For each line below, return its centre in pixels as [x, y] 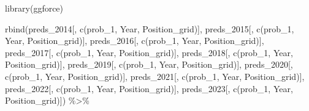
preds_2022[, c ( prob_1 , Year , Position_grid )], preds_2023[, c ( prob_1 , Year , [149, 88]
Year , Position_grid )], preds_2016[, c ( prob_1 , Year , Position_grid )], [135, 41]
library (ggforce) [34, 8]
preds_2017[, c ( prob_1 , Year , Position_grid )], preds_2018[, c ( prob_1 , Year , [149, 52]
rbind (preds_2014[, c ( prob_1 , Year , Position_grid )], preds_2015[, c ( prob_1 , [150, 28]
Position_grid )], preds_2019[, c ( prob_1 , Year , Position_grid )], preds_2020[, [149, 64]
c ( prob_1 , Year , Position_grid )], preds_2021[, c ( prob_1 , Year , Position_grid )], [155, 76]
